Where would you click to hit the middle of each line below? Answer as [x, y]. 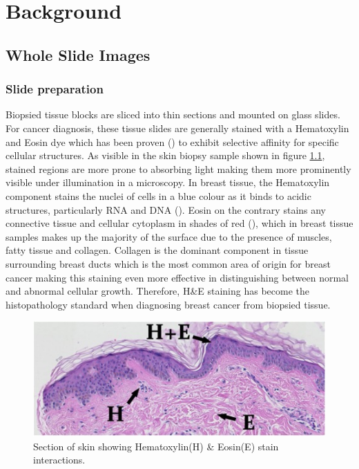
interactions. [59, 460]
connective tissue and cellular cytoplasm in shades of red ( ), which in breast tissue [179, 223]
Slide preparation [55, 89]
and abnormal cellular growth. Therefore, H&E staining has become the [158, 291]
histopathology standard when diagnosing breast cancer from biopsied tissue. [168, 304]
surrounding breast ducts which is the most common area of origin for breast [168, 263]
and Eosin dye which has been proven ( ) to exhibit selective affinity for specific [172, 141]
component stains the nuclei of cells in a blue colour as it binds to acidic [158, 195]
